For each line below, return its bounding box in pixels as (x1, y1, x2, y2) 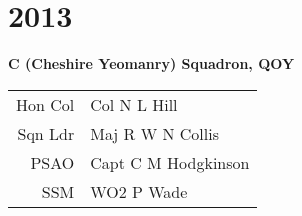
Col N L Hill (90, 92, 178, 116)
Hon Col (16, 92, 75, 116)
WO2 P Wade (90, 179, 188, 203)
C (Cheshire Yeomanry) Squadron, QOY (8, 53, 295, 74)
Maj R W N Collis (90, 121, 219, 145)
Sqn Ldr (17, 121, 75, 145)
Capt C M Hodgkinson (90, 150, 250, 174)
